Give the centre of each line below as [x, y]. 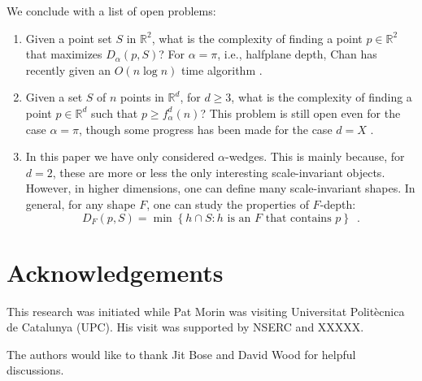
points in [142, 97]
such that [115, 113]
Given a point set [69, 38]
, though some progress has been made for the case [206, 129]
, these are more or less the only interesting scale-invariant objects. [219, 172]
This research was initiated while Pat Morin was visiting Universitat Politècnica [206, 311]
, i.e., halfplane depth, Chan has [297, 54]
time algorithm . [222, 69]
